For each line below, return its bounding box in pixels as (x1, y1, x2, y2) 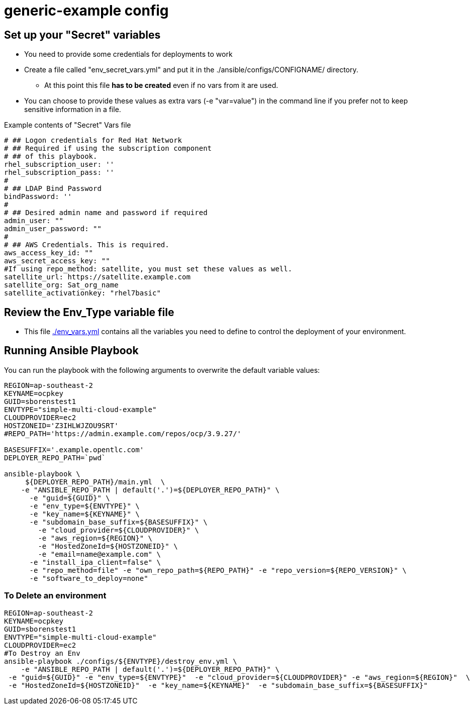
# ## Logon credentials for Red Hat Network (4, 136, 182, 145)
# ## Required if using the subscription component (4, 144, 212, 153)
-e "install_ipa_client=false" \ (29, 558, 161, 566)
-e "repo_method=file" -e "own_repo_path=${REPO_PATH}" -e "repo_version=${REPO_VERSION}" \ (29, 566, 407, 574)
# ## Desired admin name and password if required (4, 209, 208, 217)
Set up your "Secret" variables (4, 28, 161, 41)
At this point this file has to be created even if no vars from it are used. (44, 81, 278, 90)
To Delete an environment (4, 590, 107, 601)
